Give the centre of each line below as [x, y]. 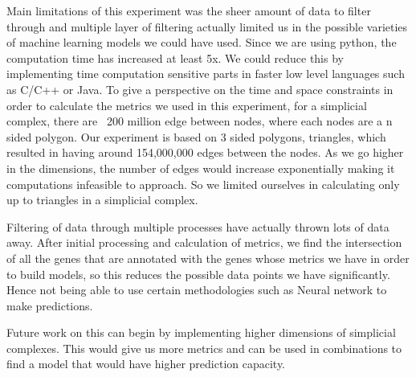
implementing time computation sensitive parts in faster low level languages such [206, 74]
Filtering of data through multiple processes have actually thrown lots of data [198, 226]
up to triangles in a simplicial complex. [102, 200]
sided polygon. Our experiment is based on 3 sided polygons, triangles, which [196, 136]
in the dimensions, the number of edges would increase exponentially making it [201, 168]
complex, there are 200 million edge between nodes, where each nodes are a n [200, 121]
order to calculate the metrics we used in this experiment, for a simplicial [187, 105]
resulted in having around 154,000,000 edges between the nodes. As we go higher [205, 152]
